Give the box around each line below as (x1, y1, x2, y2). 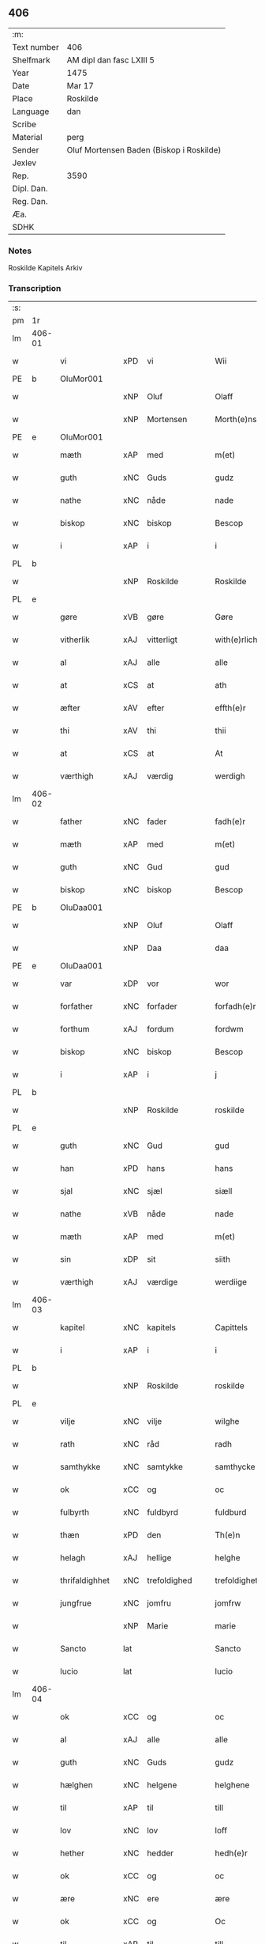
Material (12, 131, 43, 142)
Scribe (12, 119, 37, 130)
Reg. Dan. (12, 195, 49, 206)
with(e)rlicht (215, 634, 260, 645)
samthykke (60, 1462, 101, 1473)
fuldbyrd (147, 1507, 179, 1518)
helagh (60, 1553, 86, 1564)
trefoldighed (147, 1575, 192, 1586)
